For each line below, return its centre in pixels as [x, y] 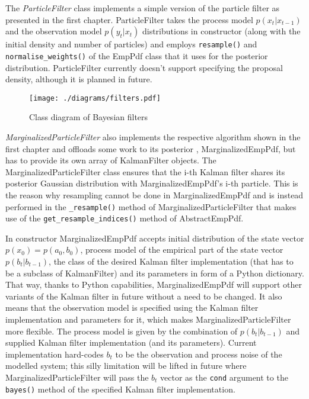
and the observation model [54, 31]
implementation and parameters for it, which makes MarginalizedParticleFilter [148, 319]
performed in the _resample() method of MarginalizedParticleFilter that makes [151, 206]
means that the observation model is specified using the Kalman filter [132, 308]
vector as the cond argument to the [224, 377]
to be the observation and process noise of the [199, 354]
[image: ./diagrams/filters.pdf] [95, 98]
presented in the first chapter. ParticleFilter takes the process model [129, 19]
